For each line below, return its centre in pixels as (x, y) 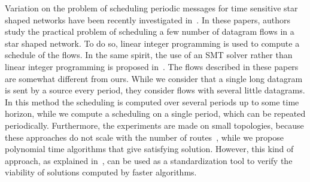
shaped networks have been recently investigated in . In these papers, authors (148, 19)
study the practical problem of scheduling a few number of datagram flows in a (150, 31)
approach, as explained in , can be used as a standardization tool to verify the (149, 160)
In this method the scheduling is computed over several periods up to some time (152, 101)
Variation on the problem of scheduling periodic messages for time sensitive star (151, 8)
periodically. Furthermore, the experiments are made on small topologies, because (154, 125)
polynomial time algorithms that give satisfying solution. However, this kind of (149, 149)
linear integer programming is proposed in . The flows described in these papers (152, 66)
